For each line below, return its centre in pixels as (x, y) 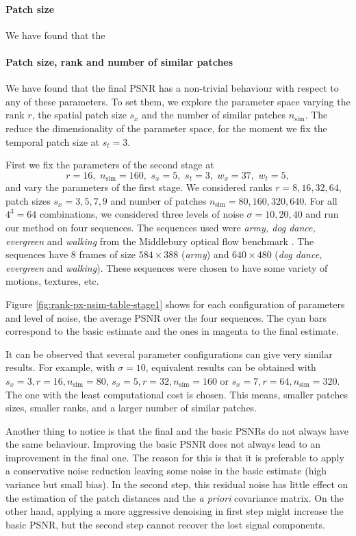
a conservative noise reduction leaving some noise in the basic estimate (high (166, 471)
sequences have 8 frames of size (71, 254)
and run (322, 214)
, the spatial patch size (79, 115)
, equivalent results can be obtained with (231, 367)
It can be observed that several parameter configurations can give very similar (169, 354)
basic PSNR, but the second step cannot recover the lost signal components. (165, 524)
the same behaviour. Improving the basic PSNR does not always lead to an (163, 444)
